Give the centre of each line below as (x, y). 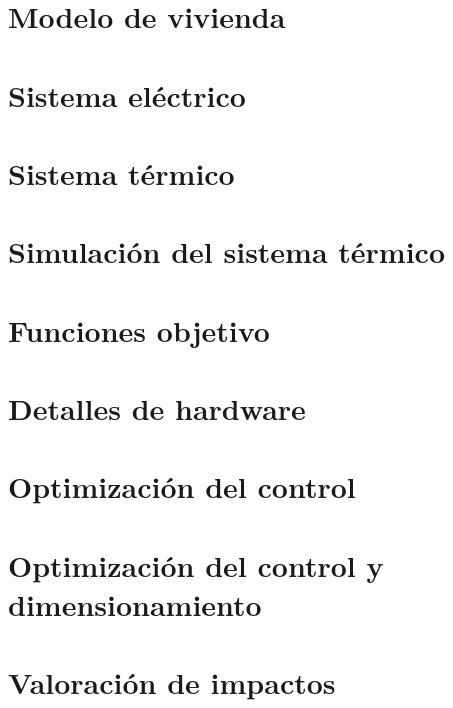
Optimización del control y (196, 564)
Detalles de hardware (157, 408)
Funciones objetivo (139, 329)
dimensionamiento (135, 604)
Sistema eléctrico (127, 94)
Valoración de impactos (172, 682)
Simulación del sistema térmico (227, 251)
